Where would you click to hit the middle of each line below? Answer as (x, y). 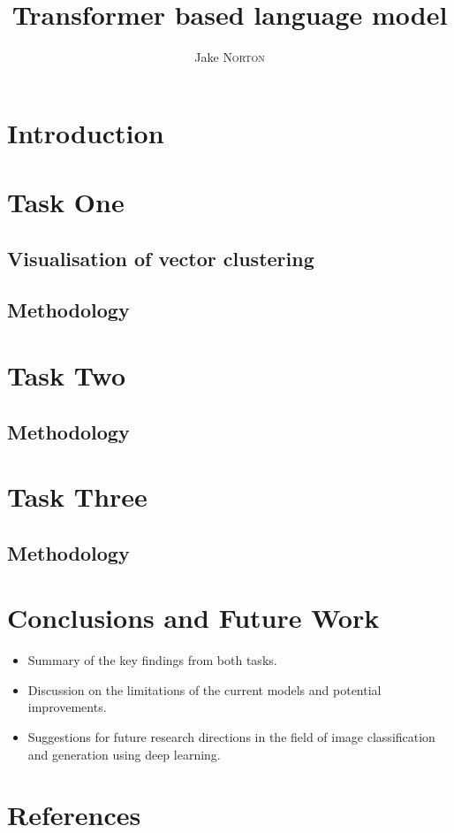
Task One (66, 202)
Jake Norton (230, 57)
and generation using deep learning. (124, 754)
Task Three (77, 497)
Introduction (86, 132)
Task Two (66, 375)
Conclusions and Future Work (193, 618)
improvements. (67, 707)
